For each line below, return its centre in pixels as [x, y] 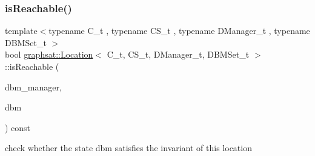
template [21, 31]
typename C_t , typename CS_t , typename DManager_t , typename [179, 31]
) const [18, 127]
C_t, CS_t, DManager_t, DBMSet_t [178, 54]
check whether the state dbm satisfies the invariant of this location [128, 148]
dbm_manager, [33, 86]
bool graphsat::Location [49, 54]
